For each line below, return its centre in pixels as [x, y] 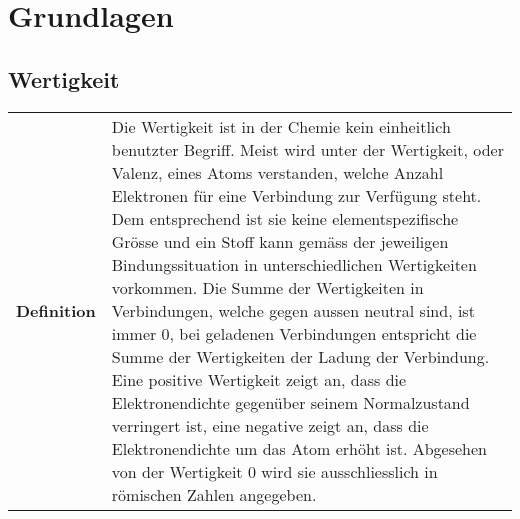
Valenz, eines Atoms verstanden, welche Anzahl [277, 172]
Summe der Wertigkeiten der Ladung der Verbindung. [300, 356]
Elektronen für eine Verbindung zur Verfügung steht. [296, 195]
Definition [56, 310]
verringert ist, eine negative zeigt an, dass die [270, 425]
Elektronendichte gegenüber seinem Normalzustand [290, 402]
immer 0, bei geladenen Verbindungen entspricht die [294, 333]
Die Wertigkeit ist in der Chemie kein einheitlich [281, 126]
